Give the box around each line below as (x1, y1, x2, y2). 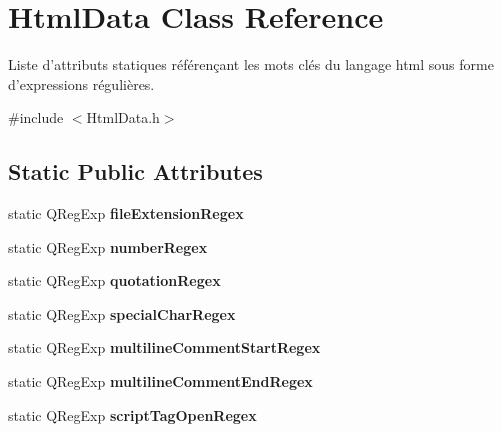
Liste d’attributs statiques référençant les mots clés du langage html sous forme (8, 54, 494, 75)
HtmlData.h (86, 107, 160, 128)
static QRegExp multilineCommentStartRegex (8, 337, 321, 358)
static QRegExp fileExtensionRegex (8, 203, 244, 224)
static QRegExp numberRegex (8, 236, 208, 257)
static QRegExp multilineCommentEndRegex (8, 371, 313, 392)
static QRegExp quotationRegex (8, 270, 221, 291)
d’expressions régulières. (8, 73, 155, 94)
